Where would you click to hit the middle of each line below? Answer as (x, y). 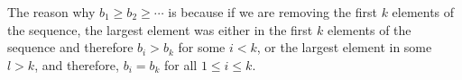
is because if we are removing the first (273, 12)
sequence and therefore (70, 47)
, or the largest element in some (344, 47)
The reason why (51, 12)
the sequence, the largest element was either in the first (160, 29)
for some (202, 47)
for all (181, 64)
